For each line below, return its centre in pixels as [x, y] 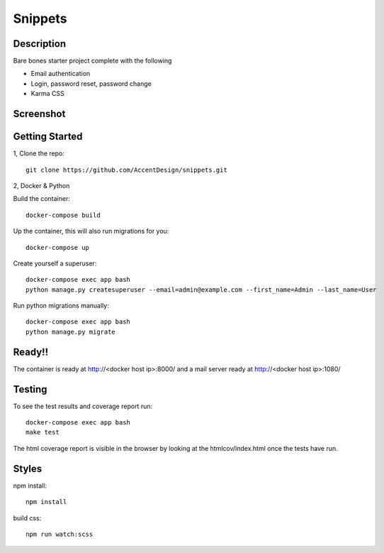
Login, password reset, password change [91, 83]
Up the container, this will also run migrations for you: [91, 231]
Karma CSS [48, 94]
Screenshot [39, 114]
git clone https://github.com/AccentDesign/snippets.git [127, 170]
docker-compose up [58, 247]
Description [40, 44]
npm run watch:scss [60, 534]
